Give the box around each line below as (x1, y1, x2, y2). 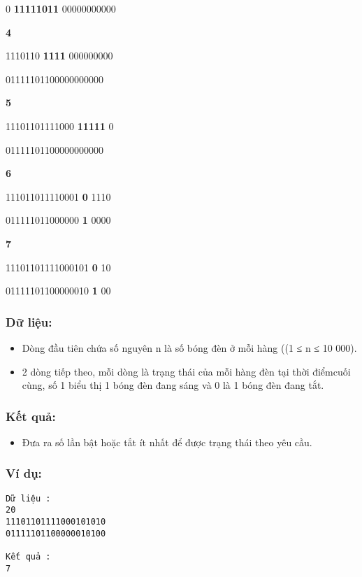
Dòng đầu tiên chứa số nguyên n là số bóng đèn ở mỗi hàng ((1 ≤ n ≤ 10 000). (22, 340, 357, 355)
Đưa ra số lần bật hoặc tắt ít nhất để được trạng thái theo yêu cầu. (22, 434, 312, 449)
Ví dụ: (6, 464, 42, 482)
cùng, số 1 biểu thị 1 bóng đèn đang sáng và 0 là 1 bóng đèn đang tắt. (22, 378, 324, 392)
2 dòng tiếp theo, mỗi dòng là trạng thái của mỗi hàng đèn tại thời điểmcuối (22, 364, 351, 378)
